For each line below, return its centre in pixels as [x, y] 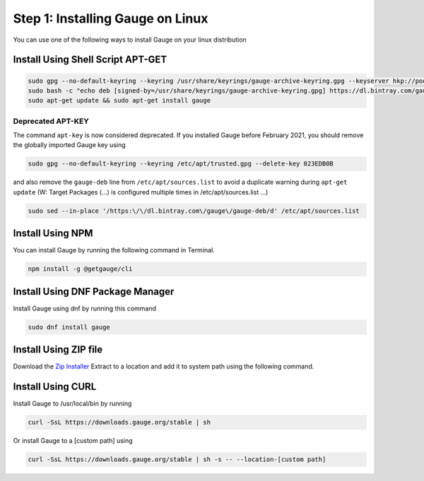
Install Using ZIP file [58, 350]
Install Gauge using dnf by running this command [85, 308]
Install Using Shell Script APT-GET [90, 60]
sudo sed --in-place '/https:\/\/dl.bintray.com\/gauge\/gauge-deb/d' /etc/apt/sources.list [194, 211]
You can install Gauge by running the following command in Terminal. [114, 250]
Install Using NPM [53, 233]
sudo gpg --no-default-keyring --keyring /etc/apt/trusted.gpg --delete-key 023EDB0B [181, 164]
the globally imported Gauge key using [70, 145]
